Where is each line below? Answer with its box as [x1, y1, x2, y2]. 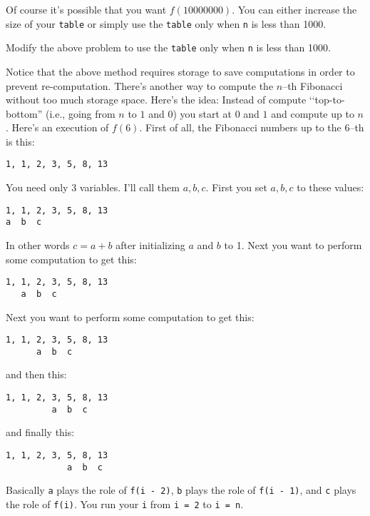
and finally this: [6, 425, 75, 440]
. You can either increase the [232, 2, 357, 16]
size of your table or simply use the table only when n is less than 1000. [6, 16, 327, 31]
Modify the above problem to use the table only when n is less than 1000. [6, 40, 331, 55]
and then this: [6, 367, 67, 382]
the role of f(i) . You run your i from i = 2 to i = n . [6, 496, 244, 511]
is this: [6, 133, 35, 148]
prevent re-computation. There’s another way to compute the [6, 78, 274, 93]
